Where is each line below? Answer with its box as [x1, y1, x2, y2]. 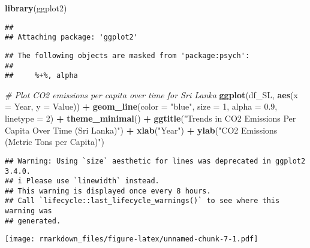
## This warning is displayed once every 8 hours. [5, 186, 211, 195]
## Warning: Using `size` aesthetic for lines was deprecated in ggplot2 [5, 156, 306, 165]
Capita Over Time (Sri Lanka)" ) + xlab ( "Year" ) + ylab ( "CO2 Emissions [5, 123, 278, 136]
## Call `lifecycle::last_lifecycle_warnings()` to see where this [5, 196, 280, 205]
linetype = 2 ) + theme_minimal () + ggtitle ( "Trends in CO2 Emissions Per [5, 112, 296, 125]
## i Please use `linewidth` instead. [5, 177, 159, 186]
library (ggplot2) [5, 2, 67, 14]
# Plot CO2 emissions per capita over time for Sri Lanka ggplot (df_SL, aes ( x [5, 88, 298, 101]
